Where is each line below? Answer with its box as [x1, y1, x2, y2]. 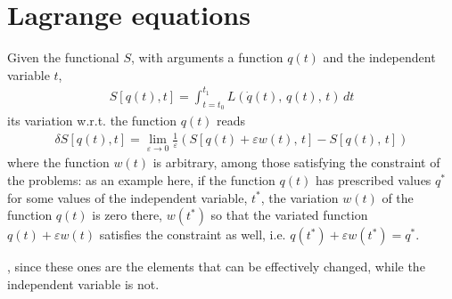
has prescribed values [315, 171, 431, 189]
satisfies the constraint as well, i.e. [99, 225, 286, 244]
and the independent [323, 48, 436, 67]
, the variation [260, 188, 339, 206]
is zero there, [92, 206, 162, 224]
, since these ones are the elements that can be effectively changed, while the [7, 257, 425, 276]
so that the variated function [210, 206, 368, 224]
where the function [7, 153, 110, 172]
